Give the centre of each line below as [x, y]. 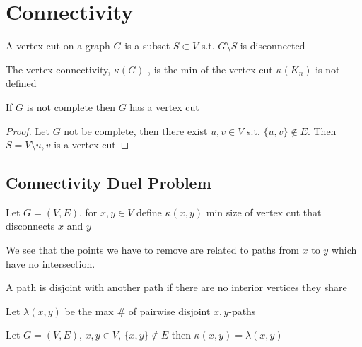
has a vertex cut [164, 106]
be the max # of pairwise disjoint [138, 311]
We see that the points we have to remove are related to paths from [152, 250]
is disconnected [273, 46]
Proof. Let [28, 130]
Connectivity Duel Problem [109, 183]
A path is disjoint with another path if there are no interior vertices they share [176, 287]
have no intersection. [51, 263]
